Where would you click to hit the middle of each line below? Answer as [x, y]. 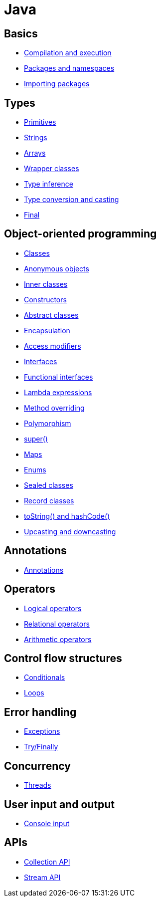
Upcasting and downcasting [70, 531]
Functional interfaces [59, 377]
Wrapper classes [52, 169]
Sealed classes [49, 485]
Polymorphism [48, 423]
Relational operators [57, 624]
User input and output [60, 804]
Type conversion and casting [72, 200]
